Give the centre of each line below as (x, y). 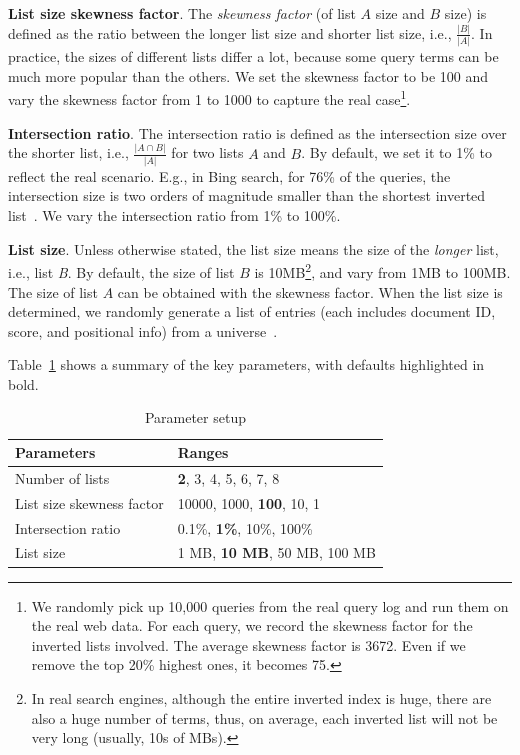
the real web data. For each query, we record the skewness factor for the (252, 625)
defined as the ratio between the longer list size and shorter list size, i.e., (230, 32)
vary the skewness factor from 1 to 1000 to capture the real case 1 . (209, 98)
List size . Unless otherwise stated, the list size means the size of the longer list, (253, 248)
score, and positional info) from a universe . (143, 330)
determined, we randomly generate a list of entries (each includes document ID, (252, 311)
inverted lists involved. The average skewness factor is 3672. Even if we (248, 644)
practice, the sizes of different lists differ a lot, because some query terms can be (253, 56)
